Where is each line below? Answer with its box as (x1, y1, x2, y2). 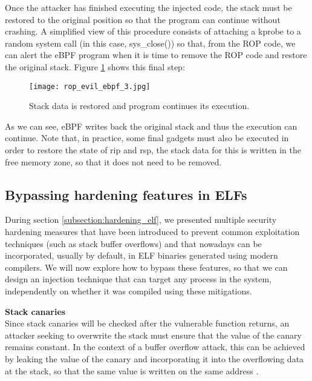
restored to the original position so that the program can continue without (5, 13, 281, 25)
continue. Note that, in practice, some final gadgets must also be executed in (5, 131, 289, 144)
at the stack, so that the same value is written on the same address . (5, 364, 259, 377)
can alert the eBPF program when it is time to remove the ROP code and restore (5, 48, 307, 61)
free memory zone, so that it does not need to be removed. (5, 155, 222, 168)
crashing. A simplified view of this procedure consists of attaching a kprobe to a (5, 25, 301, 38)
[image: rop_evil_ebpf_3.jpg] (29, 82, 151, 91)
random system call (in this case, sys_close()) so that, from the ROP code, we (5, 36, 296, 49)
